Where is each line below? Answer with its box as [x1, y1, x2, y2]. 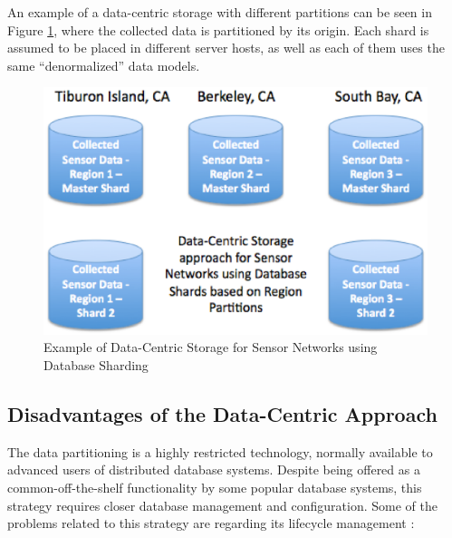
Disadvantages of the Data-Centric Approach [7, 400, 438, 427]
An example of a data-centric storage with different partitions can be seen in [7, 3, 432, 21]
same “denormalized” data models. [7, 55, 200, 74]
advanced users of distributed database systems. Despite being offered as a [7, 460, 420, 479]
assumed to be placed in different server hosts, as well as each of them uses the [7, 38, 445, 57]
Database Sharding [43, 356, 149, 375]
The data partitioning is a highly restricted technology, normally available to [7, 442, 433, 461]
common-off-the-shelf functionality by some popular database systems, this [7, 478, 422, 496]
